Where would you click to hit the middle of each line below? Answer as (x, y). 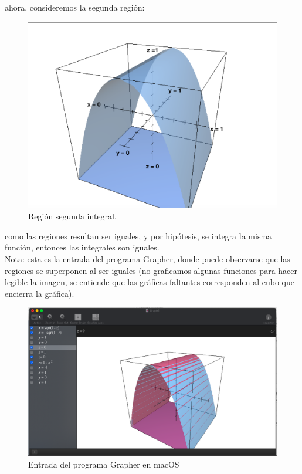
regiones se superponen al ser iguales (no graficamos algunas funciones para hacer (151, 270)
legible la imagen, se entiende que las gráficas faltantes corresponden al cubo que (150, 282)
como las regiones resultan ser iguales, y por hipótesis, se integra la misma (138, 236)
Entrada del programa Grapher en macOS (104, 464)
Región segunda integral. (72, 216)
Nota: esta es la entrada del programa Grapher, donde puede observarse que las (147, 258)
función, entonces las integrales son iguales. (82, 247)
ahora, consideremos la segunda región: (75, 7)
